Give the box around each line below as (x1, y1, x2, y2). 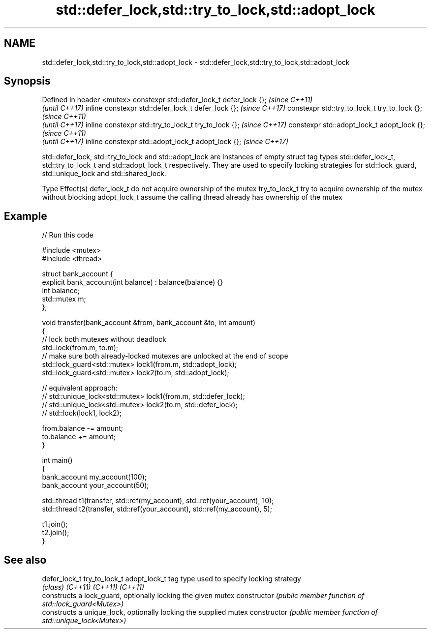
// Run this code (42, 231, 93, 240)
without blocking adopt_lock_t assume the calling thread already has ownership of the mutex (42, 193, 342, 202)
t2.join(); (42, 528, 69, 537)
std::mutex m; (42, 295, 86, 303)
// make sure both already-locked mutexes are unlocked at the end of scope (42, 352, 288, 361)
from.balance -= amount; (42, 424, 123, 433)
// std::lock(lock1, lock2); (42, 409, 122, 418)
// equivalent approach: (42, 384, 118, 392)
